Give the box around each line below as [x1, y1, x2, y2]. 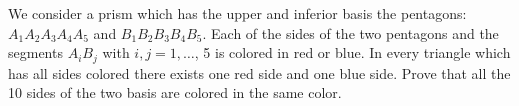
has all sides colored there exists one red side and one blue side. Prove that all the [8, 62, 511, 83]
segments [8, 42, 63, 63]
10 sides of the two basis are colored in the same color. [8, 82, 342, 103]
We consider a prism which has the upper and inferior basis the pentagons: [8, 3, 467, 23]
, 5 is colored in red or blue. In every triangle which [194, 42, 511, 63]
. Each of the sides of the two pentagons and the [202, 22, 499, 43]
